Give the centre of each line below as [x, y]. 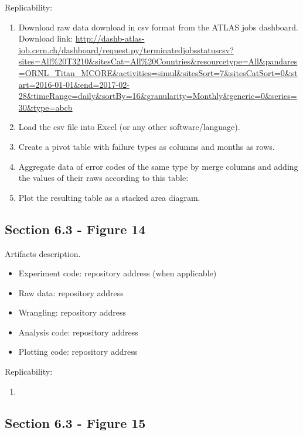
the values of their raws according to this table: [103, 178]
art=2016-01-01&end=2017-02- [74, 84]
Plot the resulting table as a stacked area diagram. [109, 197]
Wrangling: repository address [72, 312]
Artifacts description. [43, 253]
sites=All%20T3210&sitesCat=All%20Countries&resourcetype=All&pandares [158, 61]
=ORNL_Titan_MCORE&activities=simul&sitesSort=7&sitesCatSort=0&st [158, 72]
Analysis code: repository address [78, 332]
